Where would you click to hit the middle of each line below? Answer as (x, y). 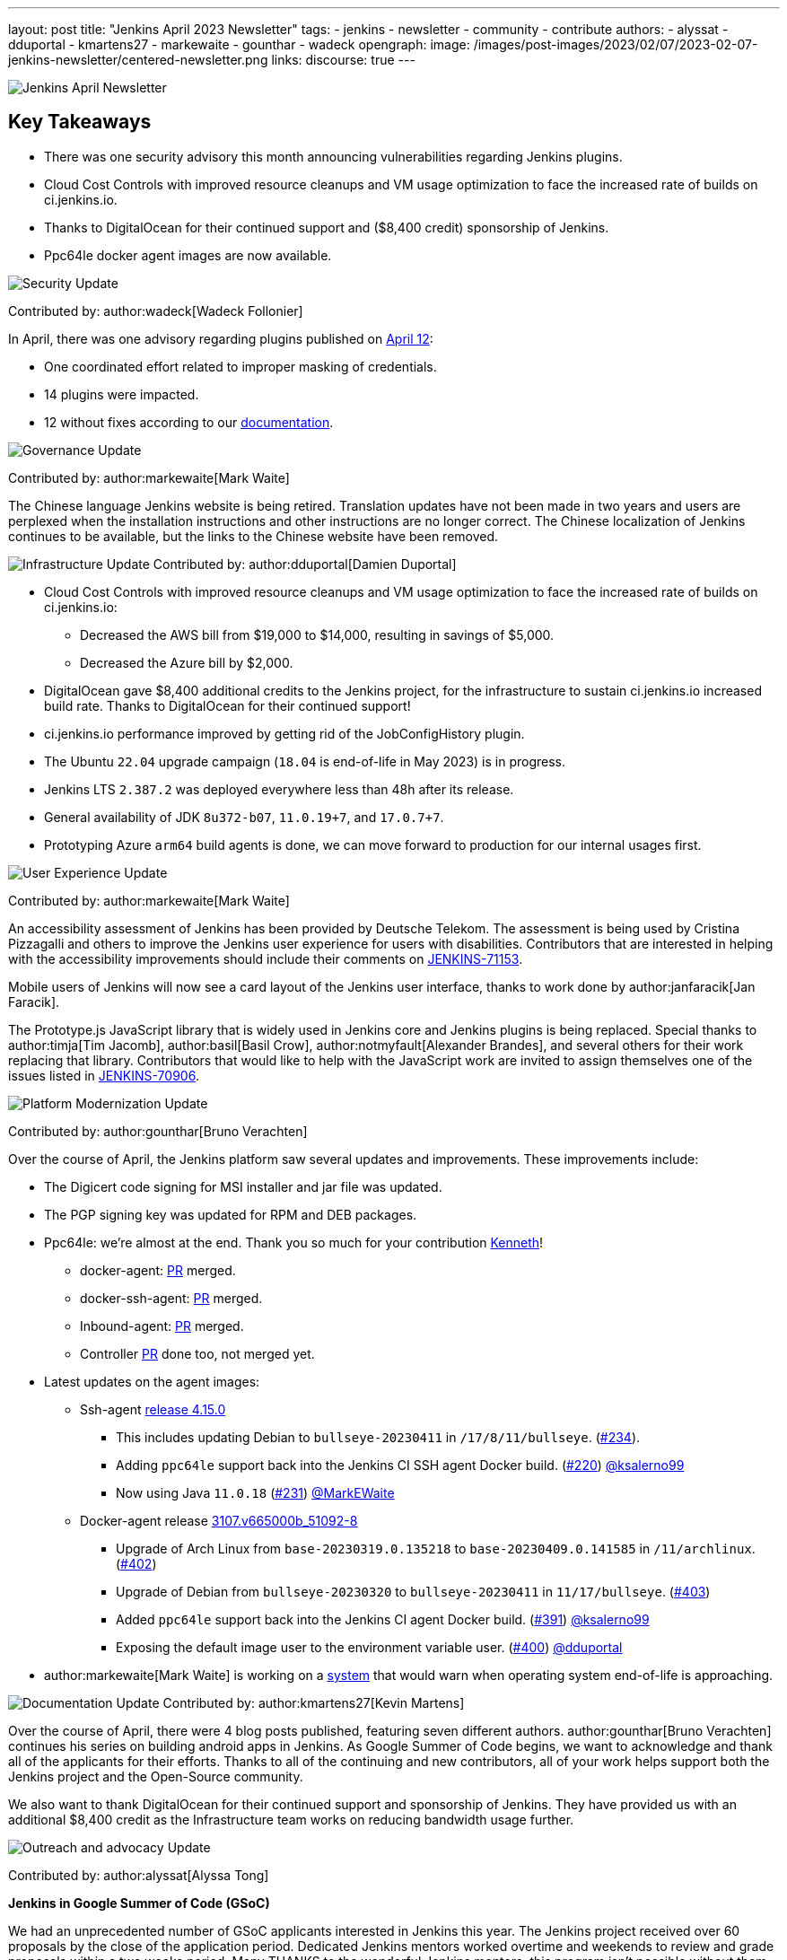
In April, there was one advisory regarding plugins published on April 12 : (221, 338)
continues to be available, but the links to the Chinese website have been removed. (254, 536)
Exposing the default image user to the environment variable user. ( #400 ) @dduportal (369, 1647)
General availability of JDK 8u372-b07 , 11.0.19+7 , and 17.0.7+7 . (244, 817)
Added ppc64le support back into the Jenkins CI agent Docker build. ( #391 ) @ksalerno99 (383, 1619)
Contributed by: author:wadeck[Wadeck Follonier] (156, 311)
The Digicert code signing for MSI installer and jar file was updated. (243, 1186)
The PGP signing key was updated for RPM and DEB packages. (231, 1214)
